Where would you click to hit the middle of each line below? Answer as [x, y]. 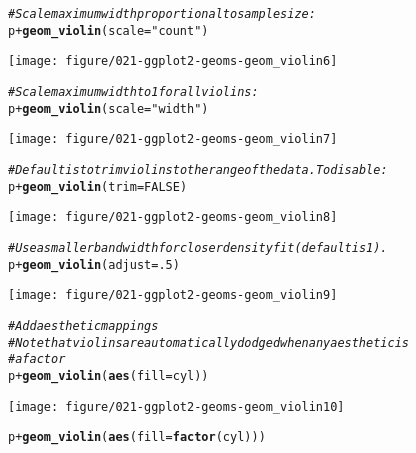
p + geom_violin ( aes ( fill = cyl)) [108, 375]
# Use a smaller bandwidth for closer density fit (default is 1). [198, 247]
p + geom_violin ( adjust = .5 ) [94, 264]
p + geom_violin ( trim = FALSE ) [98, 186]
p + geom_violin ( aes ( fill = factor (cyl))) [137, 437]
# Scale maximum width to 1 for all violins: [133, 91]
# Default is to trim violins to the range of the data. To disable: [198, 169]
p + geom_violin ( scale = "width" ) [108, 108]
